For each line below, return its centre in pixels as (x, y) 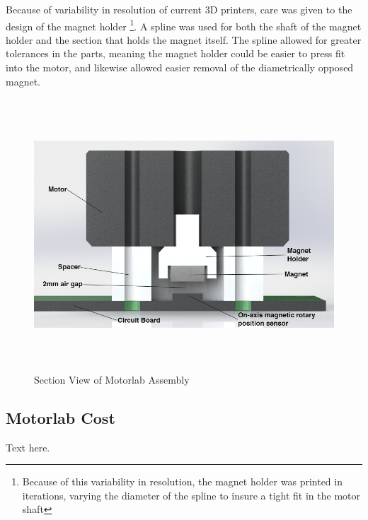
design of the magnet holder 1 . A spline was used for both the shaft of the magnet (184, 25)
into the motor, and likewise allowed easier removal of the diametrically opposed (180, 67)
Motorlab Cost (61, 417)
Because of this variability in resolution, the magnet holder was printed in (182, 481)
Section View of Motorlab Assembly (112, 379)
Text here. (28, 447)
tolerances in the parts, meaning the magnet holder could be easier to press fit (176, 53)
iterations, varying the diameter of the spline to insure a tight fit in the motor (191, 495)
